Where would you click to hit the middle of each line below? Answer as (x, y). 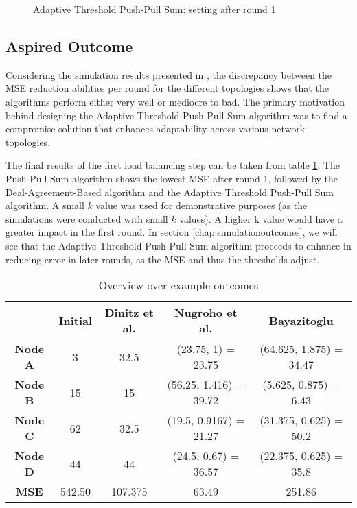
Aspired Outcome (69, 46)
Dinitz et (129, 313)
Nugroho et (206, 313)
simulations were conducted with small (87, 218)
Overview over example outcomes (178, 285)
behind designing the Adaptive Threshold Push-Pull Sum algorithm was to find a (176, 115)
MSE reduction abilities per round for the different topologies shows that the (167, 88)
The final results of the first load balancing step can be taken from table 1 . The (173, 165)
